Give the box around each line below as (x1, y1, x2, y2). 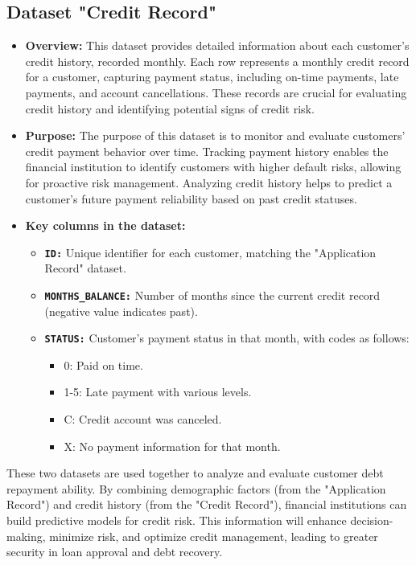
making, (6, 527, 46, 544)
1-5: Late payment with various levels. (64, 383, 252, 400)
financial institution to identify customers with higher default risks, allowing (25, 158, 402, 175)
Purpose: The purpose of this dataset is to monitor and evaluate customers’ (25, 127, 406, 144)
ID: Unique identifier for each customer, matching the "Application (44, 244, 377, 260)
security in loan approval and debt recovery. (6, 543, 223, 560)
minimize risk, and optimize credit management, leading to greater (49, 527, 378, 544)
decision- (350, 512, 393, 529)
